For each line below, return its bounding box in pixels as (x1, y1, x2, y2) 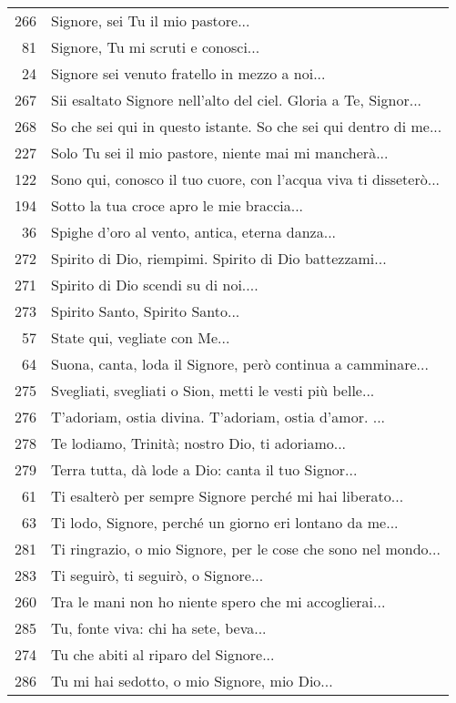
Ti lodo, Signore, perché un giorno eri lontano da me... (51, 512, 399, 533)
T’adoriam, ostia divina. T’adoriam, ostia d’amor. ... (51, 406, 386, 427)
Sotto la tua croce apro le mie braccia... (51, 195, 304, 216)
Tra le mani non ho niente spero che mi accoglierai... (51, 591, 386, 612)
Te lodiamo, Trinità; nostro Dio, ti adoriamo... (51, 433, 347, 453)
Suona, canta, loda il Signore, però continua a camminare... (51, 353, 429, 374)
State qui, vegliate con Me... (51, 327, 230, 348)
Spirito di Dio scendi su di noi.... (51, 274, 258, 295)
